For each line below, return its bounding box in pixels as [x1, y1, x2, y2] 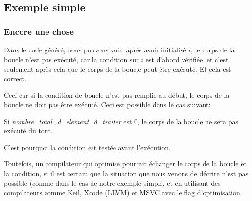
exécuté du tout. [4, 126, 53, 136]
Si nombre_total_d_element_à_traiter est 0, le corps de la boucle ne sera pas [4, 116, 239, 126]
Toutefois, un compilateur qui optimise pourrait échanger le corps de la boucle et [4, 158, 247, 169]
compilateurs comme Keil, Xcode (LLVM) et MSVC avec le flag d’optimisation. [4, 187, 242, 198]
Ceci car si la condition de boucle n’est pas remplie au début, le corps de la [4, 90, 229, 100]
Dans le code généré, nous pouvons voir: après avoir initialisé [4, 45, 186, 54]
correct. [4, 73, 26, 83]
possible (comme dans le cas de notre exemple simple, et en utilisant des [4, 177, 221, 188]
